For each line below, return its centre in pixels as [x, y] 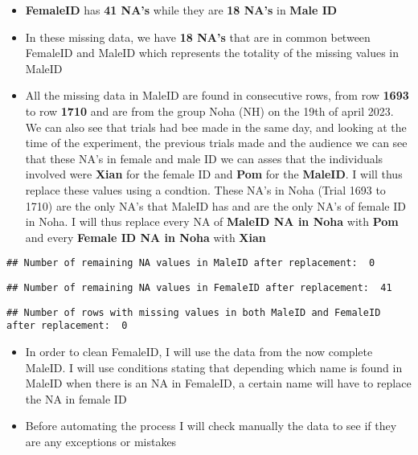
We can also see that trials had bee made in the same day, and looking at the [216, 127]
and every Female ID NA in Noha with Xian [145, 237]
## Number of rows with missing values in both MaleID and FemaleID [194, 312]
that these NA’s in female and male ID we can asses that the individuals [204, 158]
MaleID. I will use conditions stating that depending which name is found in [214, 367]
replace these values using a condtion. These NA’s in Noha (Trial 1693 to [205, 189]
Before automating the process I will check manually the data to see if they [211, 426]
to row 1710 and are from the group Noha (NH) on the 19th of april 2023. [209, 111]
